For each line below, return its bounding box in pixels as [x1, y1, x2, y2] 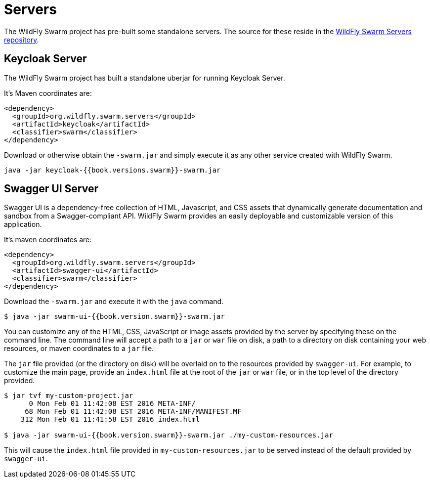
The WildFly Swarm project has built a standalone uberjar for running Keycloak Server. [4, 73, 285, 82]
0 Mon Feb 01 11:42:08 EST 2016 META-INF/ [29, 399, 196, 408]
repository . [4, 35, 39, 44]
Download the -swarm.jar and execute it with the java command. [4, 297, 224, 306]
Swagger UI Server [4, 182, 98, 195]
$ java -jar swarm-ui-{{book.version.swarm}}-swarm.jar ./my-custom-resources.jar [4, 431, 333, 439]
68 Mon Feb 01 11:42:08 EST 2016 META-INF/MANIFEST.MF [25, 407, 242, 416]
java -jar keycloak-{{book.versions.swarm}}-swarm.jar [4, 166, 221, 174]
